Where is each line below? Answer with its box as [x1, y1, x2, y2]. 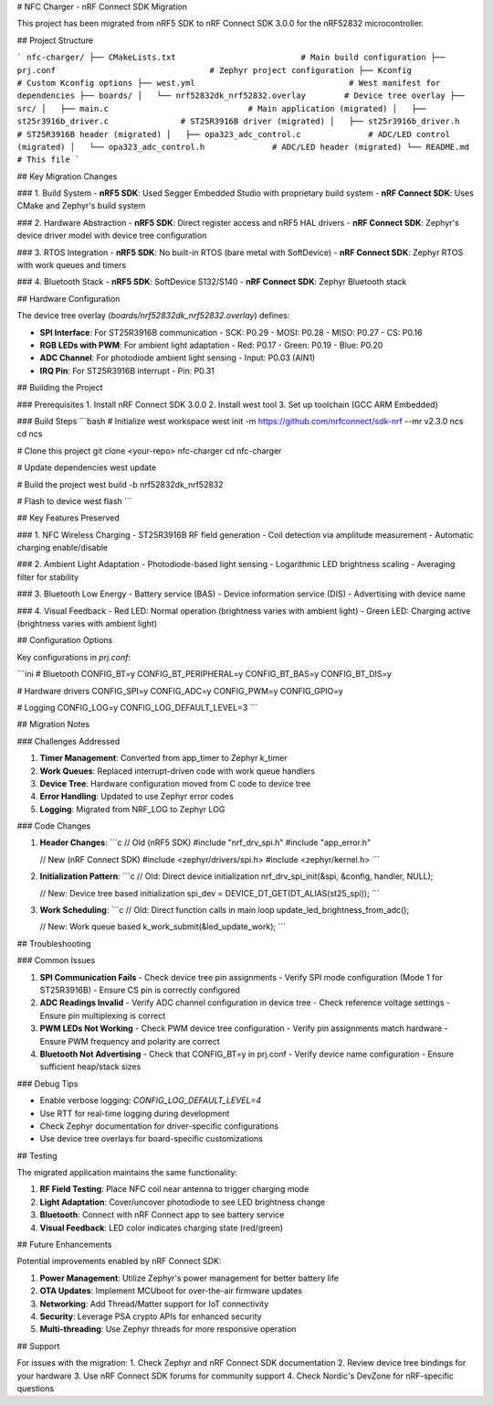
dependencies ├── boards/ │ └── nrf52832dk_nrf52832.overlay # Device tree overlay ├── [16, 91, 465, 101]
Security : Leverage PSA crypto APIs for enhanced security [39, 1311, 262, 1322]
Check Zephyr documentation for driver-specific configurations [39, 1121, 278, 1132]
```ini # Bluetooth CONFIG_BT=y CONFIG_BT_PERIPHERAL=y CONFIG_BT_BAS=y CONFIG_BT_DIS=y [16, 669, 393, 680]
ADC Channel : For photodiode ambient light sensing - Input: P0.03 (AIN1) [39, 352, 316, 363]
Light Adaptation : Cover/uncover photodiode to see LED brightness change [39, 1196, 326, 1207]
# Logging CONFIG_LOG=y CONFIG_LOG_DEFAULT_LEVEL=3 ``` [16, 702, 258, 713]
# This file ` [16, 155, 80, 165]
